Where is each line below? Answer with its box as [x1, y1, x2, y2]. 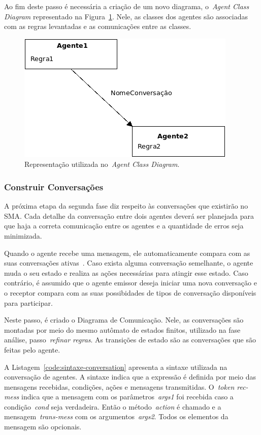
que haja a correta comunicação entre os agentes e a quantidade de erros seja [4, 220, 244, 231]
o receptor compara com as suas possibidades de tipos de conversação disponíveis [4, 287, 256, 298]
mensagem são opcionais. [4, 421, 82, 432]
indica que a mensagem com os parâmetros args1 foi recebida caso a [21, 391, 234, 402]
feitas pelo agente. [4, 344, 60, 355]
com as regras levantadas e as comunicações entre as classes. [4, 21, 191, 32]
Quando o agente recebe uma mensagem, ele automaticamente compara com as [4, 247, 250, 258]
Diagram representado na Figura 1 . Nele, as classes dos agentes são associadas [4, 11, 248, 21]
